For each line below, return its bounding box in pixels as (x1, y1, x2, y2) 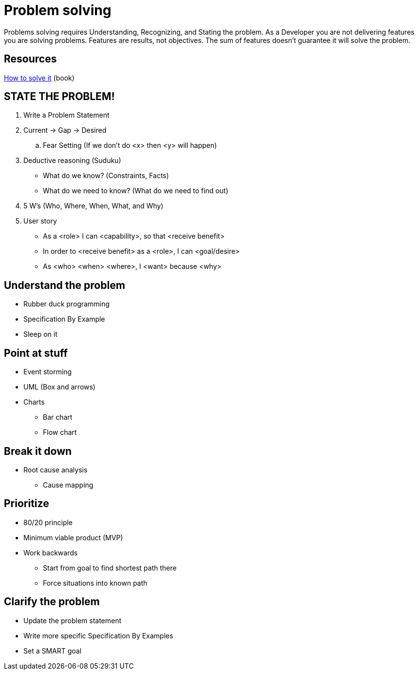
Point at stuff (4, 347, 68, 359)
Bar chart (43, 413, 73, 422)
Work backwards (23, 548, 78, 557)
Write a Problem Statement (23, 111, 110, 120)
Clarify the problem (4, 595, 100, 608)
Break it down (4, 445, 72, 457)
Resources (4, 53, 57, 65)
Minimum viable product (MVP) (23, 533, 123, 542)
